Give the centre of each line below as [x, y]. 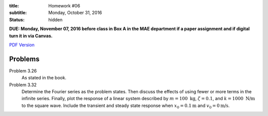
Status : [17, 19]
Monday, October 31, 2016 [75, 13]
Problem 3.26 [23, 71]
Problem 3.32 [23, 85]
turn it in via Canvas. [31, 36]
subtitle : [18, 13]
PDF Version [22, 45]
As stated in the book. [44, 78]
